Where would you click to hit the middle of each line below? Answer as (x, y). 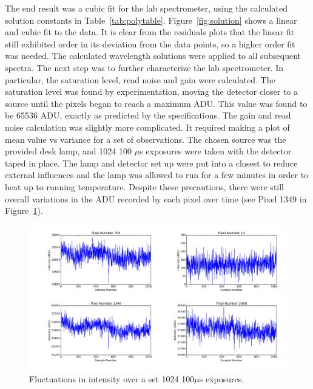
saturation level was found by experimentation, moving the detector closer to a (151, 91)
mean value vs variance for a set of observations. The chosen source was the (146, 139)
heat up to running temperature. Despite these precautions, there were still (145, 186)
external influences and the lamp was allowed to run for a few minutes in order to (157, 175)
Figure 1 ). (24, 211)
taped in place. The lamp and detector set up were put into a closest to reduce (151, 163)
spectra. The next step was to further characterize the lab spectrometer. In (144, 67)
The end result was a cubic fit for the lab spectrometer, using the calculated (146, 8)
